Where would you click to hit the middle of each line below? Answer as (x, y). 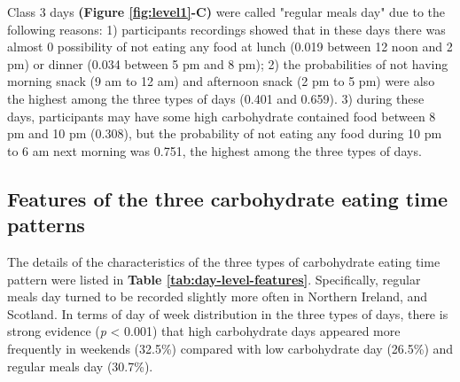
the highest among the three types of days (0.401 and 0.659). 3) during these (216, 98)
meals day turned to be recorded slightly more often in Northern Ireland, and (218, 296)
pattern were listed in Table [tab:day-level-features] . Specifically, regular (214, 279)
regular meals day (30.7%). (80, 366)
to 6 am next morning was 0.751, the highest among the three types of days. (214, 150)
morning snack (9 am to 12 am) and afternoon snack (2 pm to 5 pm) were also (221, 81)
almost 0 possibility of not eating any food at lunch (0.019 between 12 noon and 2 (230, 47)
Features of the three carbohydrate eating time (228, 198)
